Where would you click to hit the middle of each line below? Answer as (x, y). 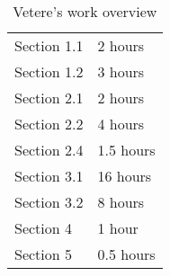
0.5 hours (126, 254)
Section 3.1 (49, 176)
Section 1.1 (49, 45)
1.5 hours (126, 150)
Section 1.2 (49, 71)
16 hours (125, 176)
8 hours (121, 202)
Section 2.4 (49, 150)
